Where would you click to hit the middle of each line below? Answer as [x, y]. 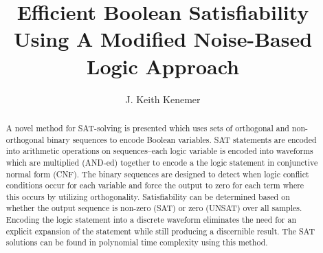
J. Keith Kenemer [163, 99]
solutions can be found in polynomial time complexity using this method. [137, 242]
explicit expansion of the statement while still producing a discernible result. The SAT [160, 231]
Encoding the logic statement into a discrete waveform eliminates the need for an [151, 220]
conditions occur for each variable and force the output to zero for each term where [155, 185]
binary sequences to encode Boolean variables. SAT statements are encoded [182, 139]
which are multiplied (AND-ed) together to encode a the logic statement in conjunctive [162, 162]
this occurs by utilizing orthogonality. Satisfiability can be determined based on [148, 196]
